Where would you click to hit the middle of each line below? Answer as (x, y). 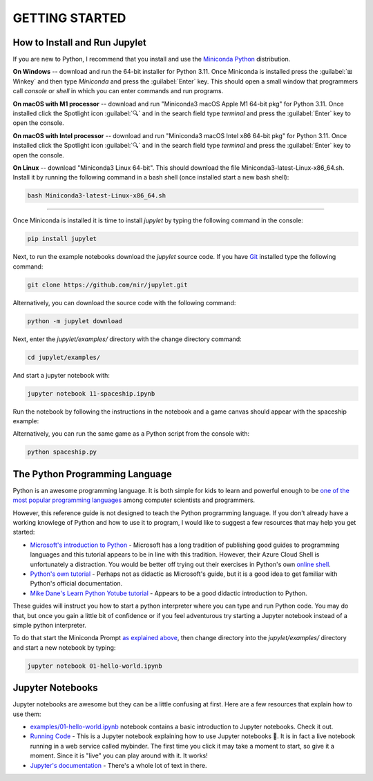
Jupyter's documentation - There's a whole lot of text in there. (118, 765)
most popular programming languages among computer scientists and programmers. (134, 500)
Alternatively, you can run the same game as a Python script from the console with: (131, 434)
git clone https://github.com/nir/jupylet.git (107, 285)
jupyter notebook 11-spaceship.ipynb (91, 393)
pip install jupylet (62, 239)
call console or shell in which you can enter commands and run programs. (118, 91)
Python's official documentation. (76, 584)
